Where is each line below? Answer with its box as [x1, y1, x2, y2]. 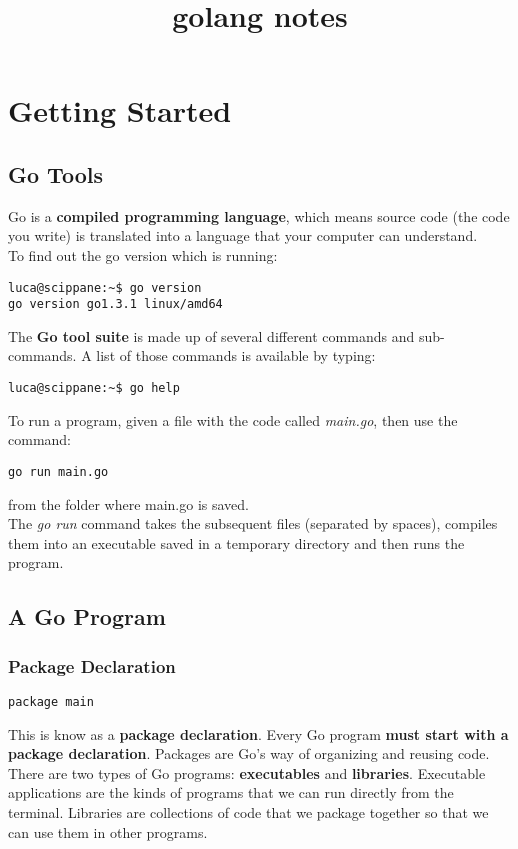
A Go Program [8, 601, 166, 632]
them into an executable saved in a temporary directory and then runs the [8, 532, 465, 553]
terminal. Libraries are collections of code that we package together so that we [8, 801, 489, 822]
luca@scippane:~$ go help [8, 381, 180, 396]
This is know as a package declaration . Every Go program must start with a [8, 723, 509, 744]
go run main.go [8, 464, 109, 479]
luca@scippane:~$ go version [8, 280, 202, 295]
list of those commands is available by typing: [96, 345, 376, 366]
